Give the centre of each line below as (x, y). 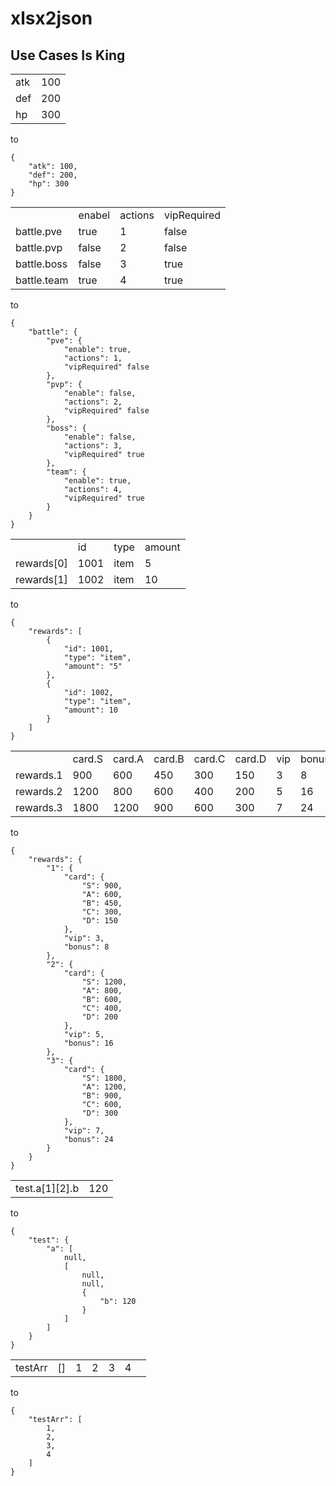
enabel (94, 215)
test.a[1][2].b (47, 1188)
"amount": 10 (90, 710)
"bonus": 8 (86, 947)
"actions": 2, (93, 402)
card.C (209, 759)
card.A (128, 759)
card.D (250, 759)
